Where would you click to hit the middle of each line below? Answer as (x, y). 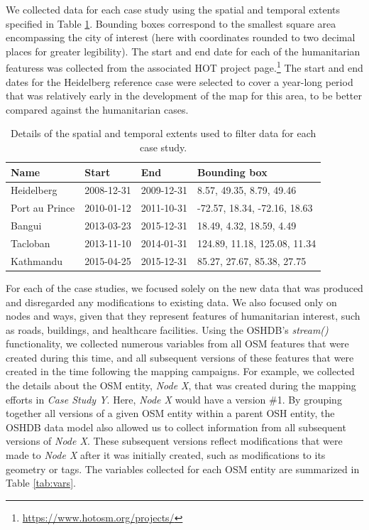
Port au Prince (43, 208)
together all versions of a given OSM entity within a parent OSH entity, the (170, 413)
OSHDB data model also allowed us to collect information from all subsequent (176, 427)
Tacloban (31, 243)
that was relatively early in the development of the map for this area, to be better (184, 96)
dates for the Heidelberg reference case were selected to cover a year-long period (180, 81)
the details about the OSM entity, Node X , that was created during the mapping (181, 385)
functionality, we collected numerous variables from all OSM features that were (177, 344)
